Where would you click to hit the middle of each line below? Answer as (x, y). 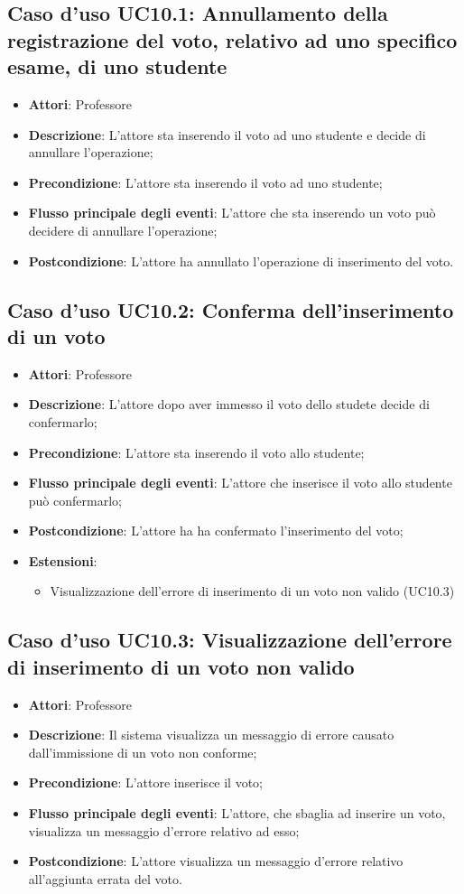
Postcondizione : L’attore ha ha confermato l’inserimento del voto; (216, 531)
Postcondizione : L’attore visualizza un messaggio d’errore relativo (216, 861)
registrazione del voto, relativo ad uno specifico (232, 39)
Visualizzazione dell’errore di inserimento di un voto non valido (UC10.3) (252, 591)
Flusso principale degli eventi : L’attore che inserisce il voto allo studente (240, 483)
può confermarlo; (75, 500)
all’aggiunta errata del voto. (105, 878)
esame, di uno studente (117, 66)
